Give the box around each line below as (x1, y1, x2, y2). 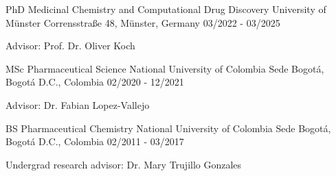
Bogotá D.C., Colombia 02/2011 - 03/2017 (5, 134, 184, 149)
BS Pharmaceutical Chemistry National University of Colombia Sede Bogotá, (5, 121, 331, 135)
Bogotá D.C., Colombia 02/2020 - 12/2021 (5, 75, 184, 89)
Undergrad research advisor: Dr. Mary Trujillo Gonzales (5, 157, 242, 171)
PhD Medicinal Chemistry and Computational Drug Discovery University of (5, 2, 326, 16)
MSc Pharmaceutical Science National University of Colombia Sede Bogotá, (5, 61, 324, 75)
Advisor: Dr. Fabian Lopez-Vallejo (5, 97, 150, 112)
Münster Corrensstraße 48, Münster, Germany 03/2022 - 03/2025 (5, 15, 280, 29)
